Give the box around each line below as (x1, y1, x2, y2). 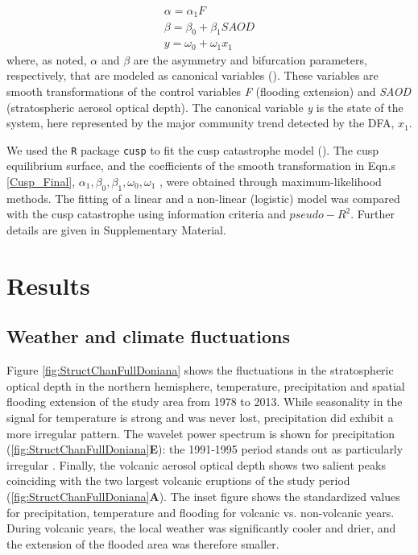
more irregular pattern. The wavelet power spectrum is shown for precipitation (6, 425, 395, 441)
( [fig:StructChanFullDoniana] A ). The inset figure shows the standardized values (6, 487, 400, 504)
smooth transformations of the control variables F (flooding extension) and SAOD (6, 82, 412, 99)
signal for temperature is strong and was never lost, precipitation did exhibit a (6, 408, 394, 425)
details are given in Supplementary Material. (6, 222, 226, 238)
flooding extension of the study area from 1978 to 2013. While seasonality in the (6, 393, 403, 410)
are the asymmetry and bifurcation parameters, (133, 51, 367, 68)
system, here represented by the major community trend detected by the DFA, (6, 114, 395, 131)
